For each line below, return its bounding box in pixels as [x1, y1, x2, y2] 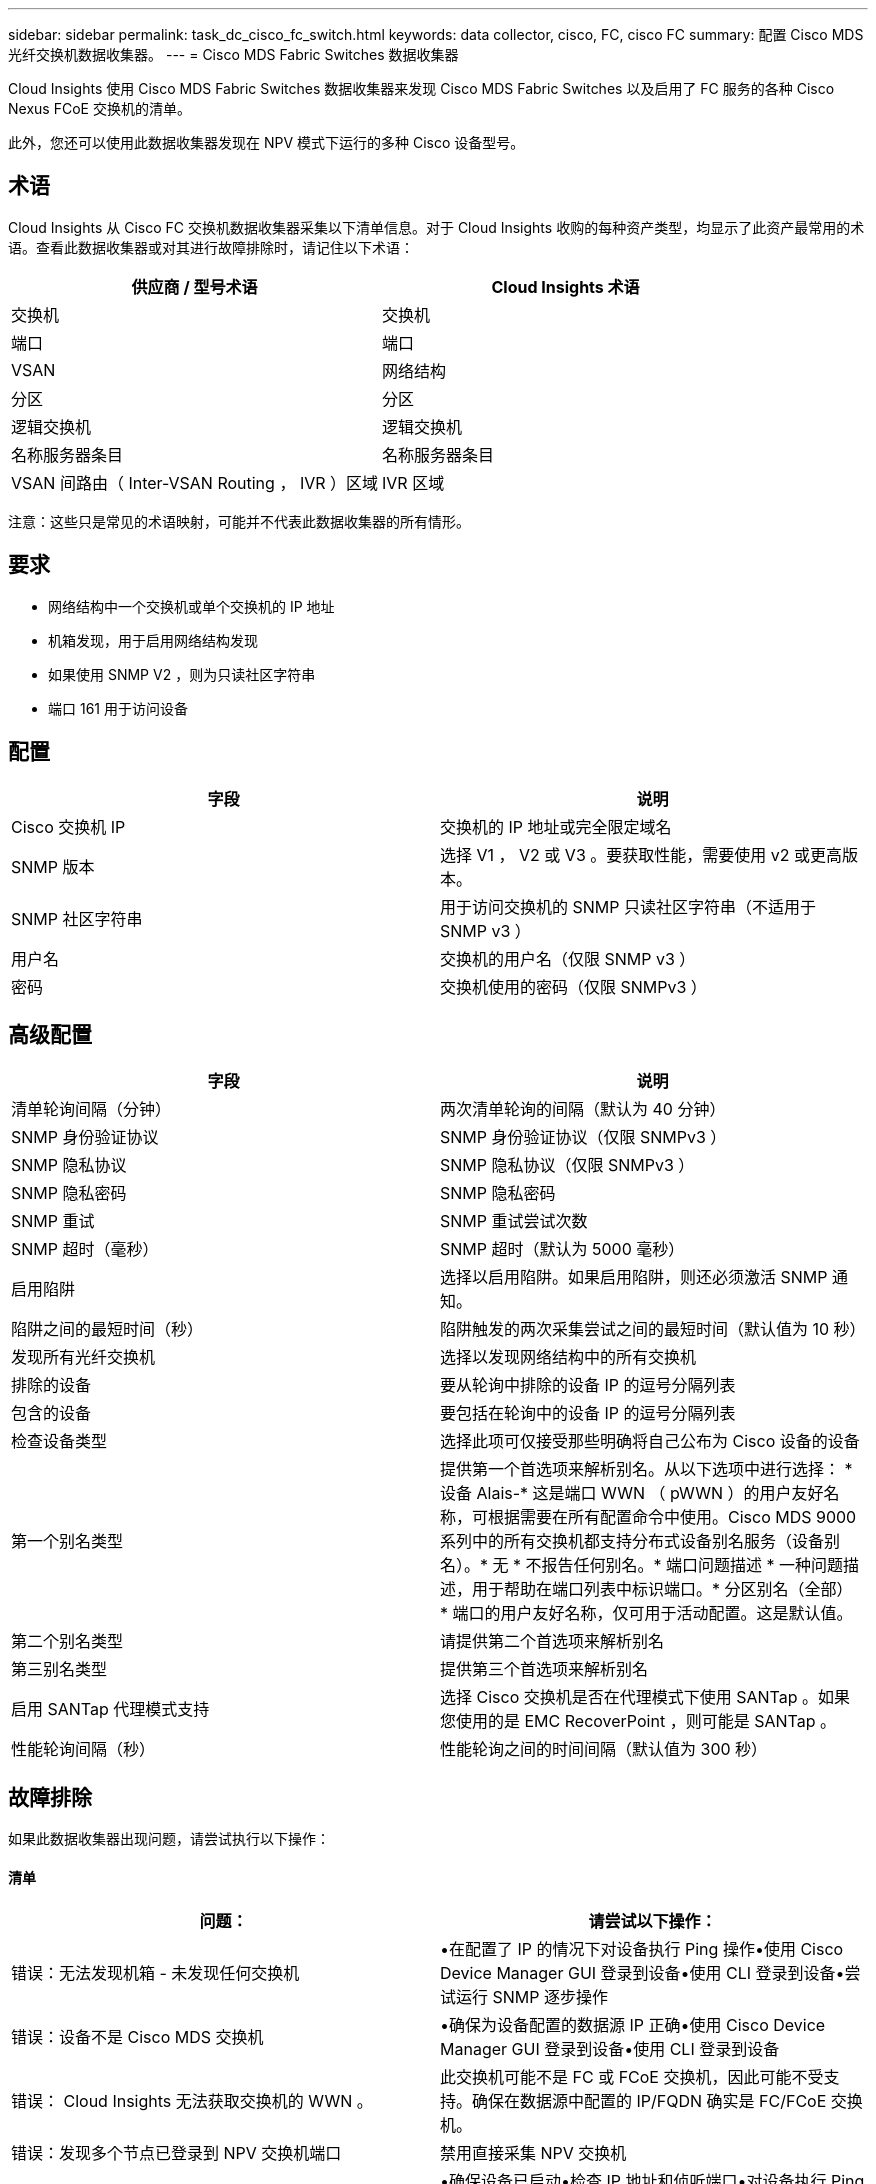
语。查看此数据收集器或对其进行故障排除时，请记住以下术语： [8, 238, 414, 256]
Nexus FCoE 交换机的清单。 [8, 100, 191, 117]
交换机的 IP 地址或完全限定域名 [440, 816, 672, 837]
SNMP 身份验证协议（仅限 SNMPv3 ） [440, 1127, 727, 1148]
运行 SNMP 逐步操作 [456, 1987, 608, 2008]
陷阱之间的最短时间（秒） [11, 1319, 204, 1340]
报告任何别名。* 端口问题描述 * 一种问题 [541, 1555, 844, 1576]
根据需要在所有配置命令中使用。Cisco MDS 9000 [488, 1507, 857, 1528]
